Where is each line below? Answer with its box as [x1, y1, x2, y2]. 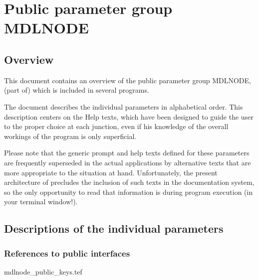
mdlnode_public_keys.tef [4, 266, 82, 277]
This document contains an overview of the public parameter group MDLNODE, [4, 75, 251, 85]
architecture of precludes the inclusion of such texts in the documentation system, [4, 177, 255, 187]
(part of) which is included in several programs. [4, 85, 149, 95]
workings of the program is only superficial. [4, 131, 137, 141]
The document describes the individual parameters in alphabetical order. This [4, 101, 243, 112]
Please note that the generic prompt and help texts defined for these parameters [4, 147, 250, 158]
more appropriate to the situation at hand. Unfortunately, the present [4, 167, 218, 177]
